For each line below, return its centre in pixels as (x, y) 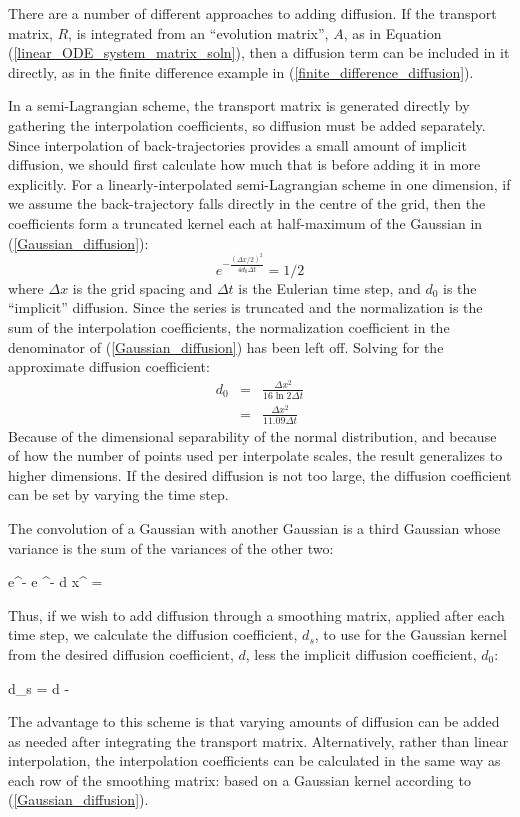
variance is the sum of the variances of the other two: (171, 547)
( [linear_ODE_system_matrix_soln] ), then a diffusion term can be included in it (259, 52)
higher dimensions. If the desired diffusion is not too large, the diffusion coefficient (260, 474)
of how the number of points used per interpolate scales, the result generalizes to (255, 455)
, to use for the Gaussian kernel (410, 634)
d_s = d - (39, 687)
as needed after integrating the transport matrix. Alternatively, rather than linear (258, 740)
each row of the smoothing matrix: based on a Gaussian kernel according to (239, 779)
